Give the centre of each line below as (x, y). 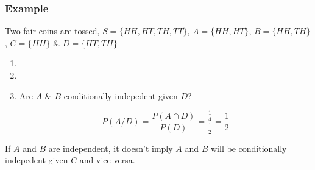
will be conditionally (249, 148)
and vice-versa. (107, 160)
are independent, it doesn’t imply (111, 148)
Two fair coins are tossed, (52, 31)
